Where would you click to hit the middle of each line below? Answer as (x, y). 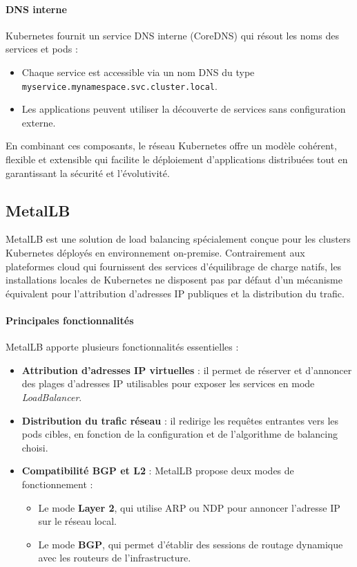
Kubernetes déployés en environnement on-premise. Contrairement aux (155, 252)
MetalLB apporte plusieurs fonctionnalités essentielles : (122, 347)
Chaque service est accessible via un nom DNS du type (138, 72)
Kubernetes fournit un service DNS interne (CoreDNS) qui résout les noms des (172, 35)
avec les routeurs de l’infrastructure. (115, 558)
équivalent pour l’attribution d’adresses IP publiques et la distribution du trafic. (175, 293)
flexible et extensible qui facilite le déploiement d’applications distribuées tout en (177, 159)
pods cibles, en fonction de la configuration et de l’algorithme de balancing (180, 434)
